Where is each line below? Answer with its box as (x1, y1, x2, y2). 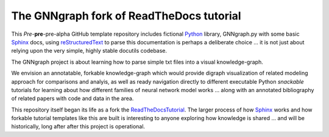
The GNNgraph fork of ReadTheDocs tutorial (11, 9, 241, 22)
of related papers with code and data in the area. (11, 95, 134, 102)
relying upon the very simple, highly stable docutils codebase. (11, 47, 168, 55)
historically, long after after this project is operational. (11, 123, 146, 130)
